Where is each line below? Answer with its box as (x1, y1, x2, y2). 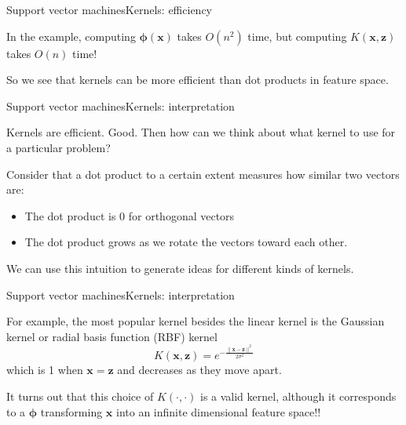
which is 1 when (6, 361, 83, 378)
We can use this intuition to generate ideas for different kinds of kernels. (6, 260, 354, 276)
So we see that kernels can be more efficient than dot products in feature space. (6, 71, 389, 88)
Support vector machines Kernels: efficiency (6, 2, 212, 17)
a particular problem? (6, 139, 111, 155)
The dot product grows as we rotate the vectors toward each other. (24, 234, 348, 250)
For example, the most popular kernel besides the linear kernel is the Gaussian (6, 313, 385, 329)
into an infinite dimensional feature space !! (116, 403, 321, 420)
